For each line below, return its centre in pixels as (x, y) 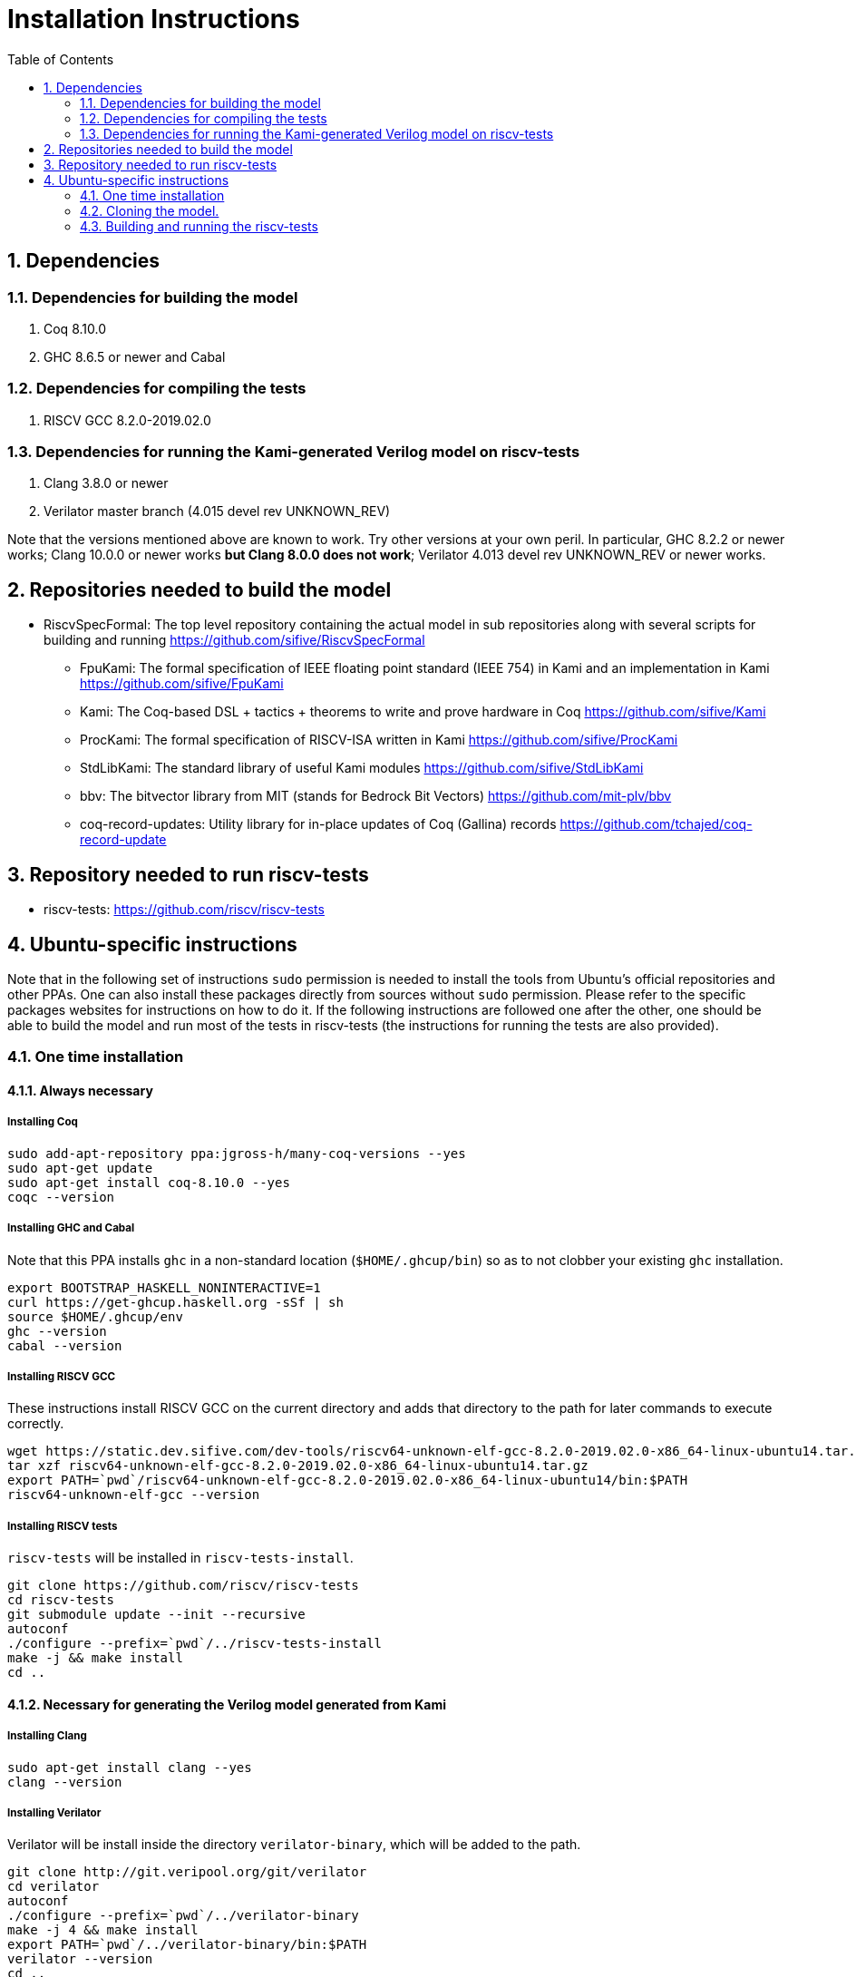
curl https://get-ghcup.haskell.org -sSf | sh (175, 1302)
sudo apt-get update (80, 1168)
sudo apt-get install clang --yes (130, 1767)
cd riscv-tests (61, 1600)
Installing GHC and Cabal (71, 1228)
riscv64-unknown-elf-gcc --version (134, 1495)
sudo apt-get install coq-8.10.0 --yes (149, 1182)
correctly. (36, 1424)
